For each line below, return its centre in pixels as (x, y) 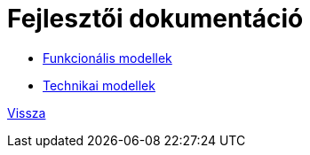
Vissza (27, 112)
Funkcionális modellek (107, 58)
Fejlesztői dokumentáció (155, 19)
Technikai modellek (99, 85)
